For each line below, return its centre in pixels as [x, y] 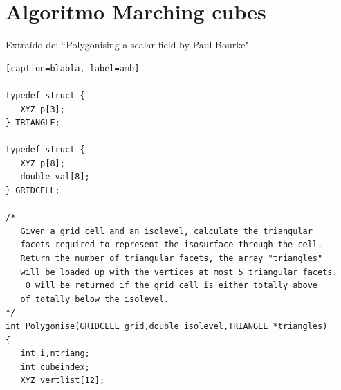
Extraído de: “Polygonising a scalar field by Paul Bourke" [127, 45]
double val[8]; [55, 177]
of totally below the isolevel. [95, 299]
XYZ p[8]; [43, 163]
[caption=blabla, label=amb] [73, 68]
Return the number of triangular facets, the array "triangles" [172, 259]
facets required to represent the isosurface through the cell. [172, 245]
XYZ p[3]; [43, 109]
